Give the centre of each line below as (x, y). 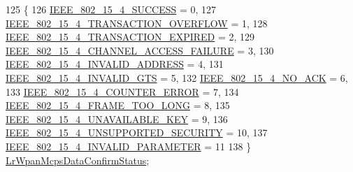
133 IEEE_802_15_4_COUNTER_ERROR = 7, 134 (122, 91)
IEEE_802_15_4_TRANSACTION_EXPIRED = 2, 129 (130, 37)
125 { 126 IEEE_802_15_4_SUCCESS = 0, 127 (111, 9)
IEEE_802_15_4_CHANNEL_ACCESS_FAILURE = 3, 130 (140, 50)
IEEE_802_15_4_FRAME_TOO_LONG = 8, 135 (118, 105)
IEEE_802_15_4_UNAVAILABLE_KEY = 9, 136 (117, 119)
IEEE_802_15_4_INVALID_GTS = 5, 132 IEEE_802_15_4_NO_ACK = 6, (177, 77)
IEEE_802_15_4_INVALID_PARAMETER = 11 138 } (129, 146)
